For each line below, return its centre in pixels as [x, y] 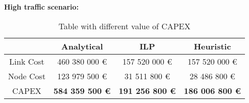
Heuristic [212, 46]
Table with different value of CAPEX [124, 26]
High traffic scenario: [41, 7]
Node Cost [27, 76]
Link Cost [27, 61]
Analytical [82, 46]
